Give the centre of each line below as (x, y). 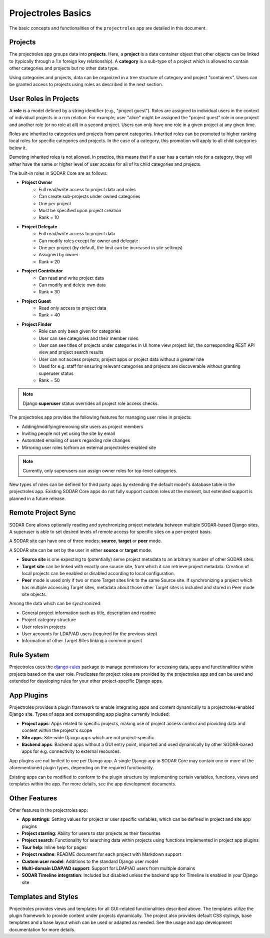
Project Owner (37, 182)
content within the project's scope (57, 730)
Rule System (29, 655)
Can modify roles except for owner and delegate (88, 241)
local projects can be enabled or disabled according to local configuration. (98, 573)
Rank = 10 (49, 217)
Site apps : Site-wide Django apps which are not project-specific (88, 737)
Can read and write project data (71, 278)
